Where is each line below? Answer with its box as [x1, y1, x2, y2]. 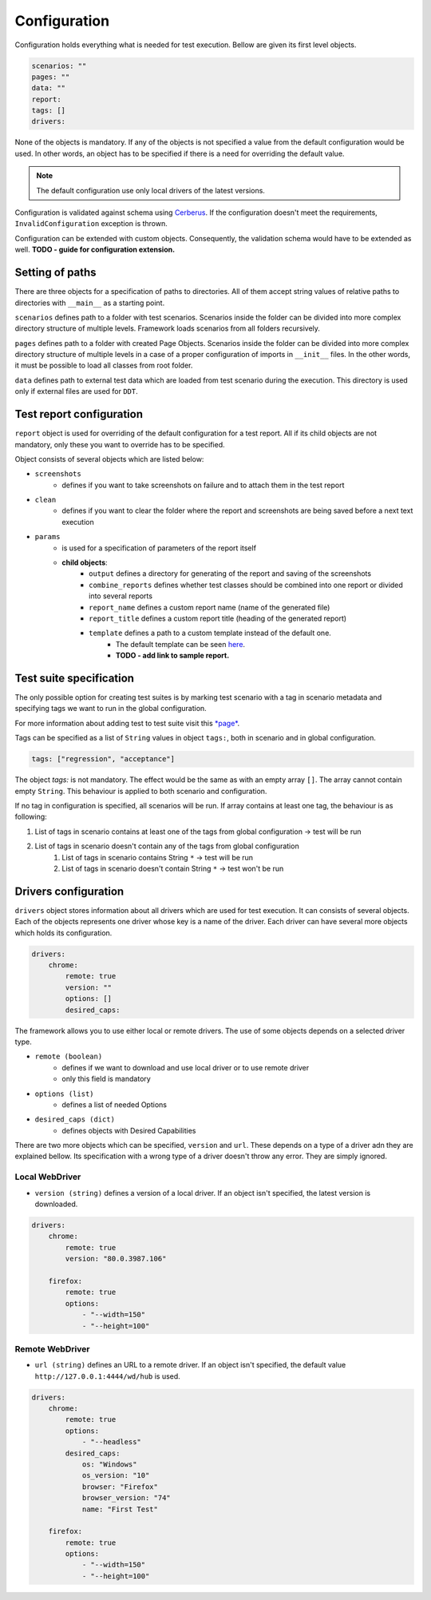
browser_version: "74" [81, 1494, 171, 1503]
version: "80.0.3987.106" [65, 1254, 167, 1264]
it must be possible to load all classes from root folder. [14, 360, 193, 371]
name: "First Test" [81, 1504, 159, 1514]
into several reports [89, 591, 153, 601]
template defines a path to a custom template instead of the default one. [89, 628, 331, 638]
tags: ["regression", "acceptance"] [31, 755, 176, 764]
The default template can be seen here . [116, 639, 246, 649]
